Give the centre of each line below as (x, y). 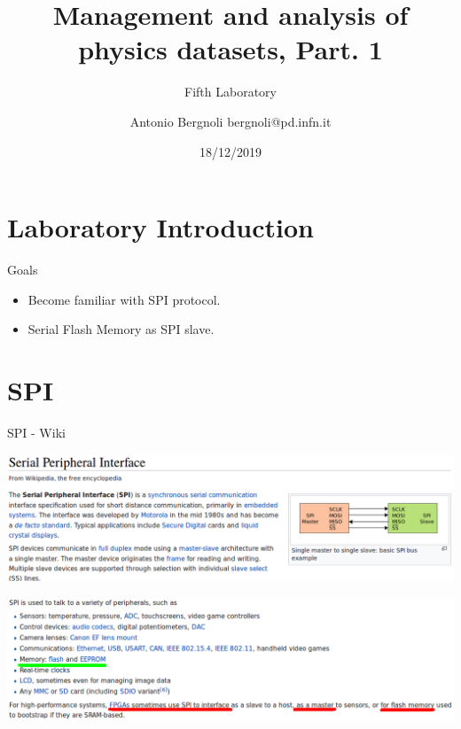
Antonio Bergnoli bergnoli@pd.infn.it (230, 121)
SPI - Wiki (36, 432)
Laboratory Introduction (160, 227)
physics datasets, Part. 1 (230, 49)
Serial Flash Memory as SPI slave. (121, 329)
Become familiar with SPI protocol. (124, 299)
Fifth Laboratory (230, 92)
